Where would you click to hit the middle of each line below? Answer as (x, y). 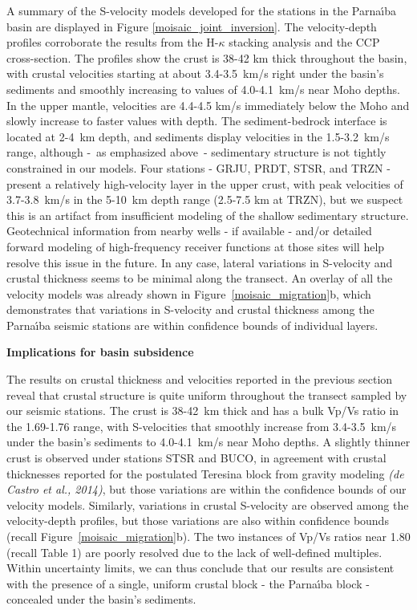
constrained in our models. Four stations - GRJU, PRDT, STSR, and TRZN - (198, 167)
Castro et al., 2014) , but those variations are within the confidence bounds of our (206, 489)
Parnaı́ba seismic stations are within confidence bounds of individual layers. (192, 325)
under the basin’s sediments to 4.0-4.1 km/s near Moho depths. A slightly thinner (208, 442)
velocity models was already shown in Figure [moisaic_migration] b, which (189, 293)
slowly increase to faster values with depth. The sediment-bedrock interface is (197, 121)
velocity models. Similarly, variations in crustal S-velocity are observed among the (208, 504)
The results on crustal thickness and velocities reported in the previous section (200, 379)
